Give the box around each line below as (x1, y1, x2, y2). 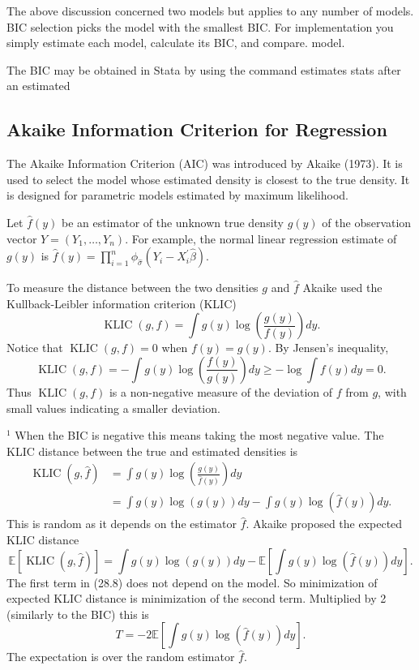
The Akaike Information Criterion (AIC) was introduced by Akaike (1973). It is (6, 155, 403, 172)
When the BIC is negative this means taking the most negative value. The (15, 427, 384, 444)
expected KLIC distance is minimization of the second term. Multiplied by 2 (6, 590, 387, 607)
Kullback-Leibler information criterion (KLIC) (6, 294, 237, 311)
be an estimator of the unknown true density (61, 213, 284, 230)
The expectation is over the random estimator (6, 648, 235, 665)
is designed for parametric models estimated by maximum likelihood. (6, 187, 348, 204)
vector (6, 230, 37, 247)
